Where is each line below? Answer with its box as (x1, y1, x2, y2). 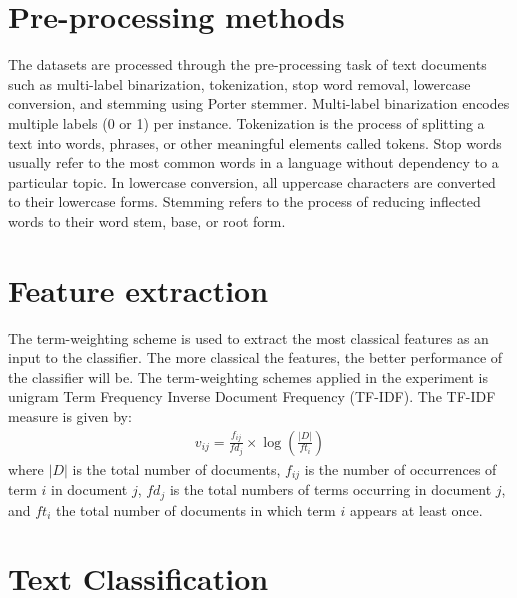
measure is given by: (8, 405, 132, 426)
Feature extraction (8, 269, 269, 310)
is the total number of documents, (72, 458, 281, 479)
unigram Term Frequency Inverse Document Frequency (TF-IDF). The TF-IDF (8, 386, 496, 407)
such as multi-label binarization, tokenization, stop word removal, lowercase (8, 73, 471, 94)
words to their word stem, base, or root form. (8, 210, 286, 231)
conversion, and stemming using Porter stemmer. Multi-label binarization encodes (8, 93, 510, 114)
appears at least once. (349, 499, 483, 520)
